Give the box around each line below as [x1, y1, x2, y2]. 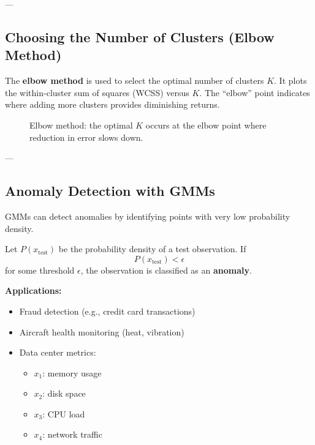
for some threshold [5, 263, 75, 276]
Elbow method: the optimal [29, 118, 133, 131]
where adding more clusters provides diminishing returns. [5, 98, 220, 111]
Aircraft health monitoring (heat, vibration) [19, 325, 184, 338]
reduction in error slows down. [29, 130, 143, 143]
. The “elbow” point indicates [199, 86, 310, 99]
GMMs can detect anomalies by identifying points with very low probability [5, 209, 290, 222]
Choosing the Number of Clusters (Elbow [5, 27, 275, 46]
